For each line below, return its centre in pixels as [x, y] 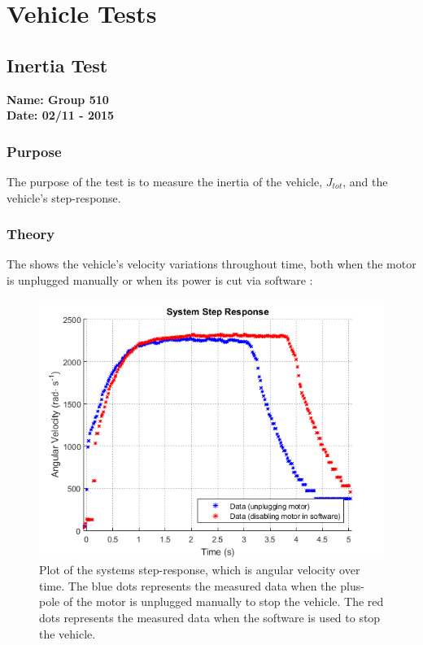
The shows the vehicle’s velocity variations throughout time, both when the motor [211, 264]
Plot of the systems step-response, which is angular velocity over [200, 570]
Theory [31, 234]
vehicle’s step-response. [64, 197]
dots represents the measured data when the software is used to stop [210, 617]
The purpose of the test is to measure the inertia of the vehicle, [165, 181]
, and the [365, 181]
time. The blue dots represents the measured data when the [188, 585]
